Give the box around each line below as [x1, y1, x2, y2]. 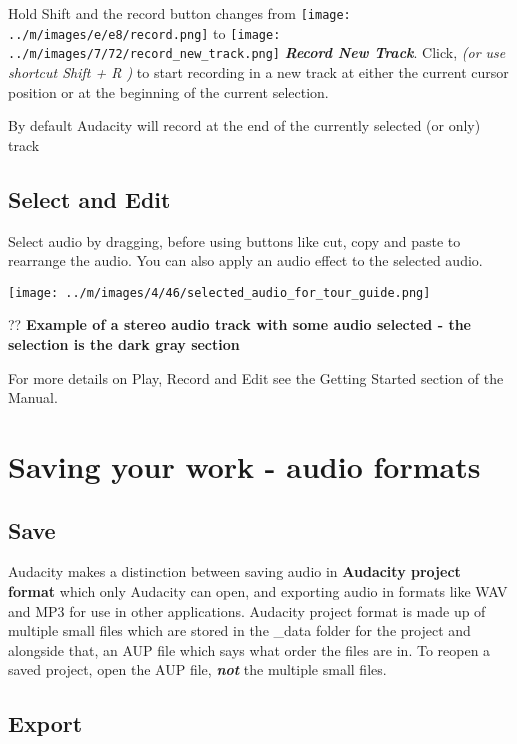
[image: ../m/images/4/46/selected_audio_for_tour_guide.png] [8, 285, 431, 300]
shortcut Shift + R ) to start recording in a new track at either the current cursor [8, 61, 509, 82]
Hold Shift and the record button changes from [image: [8, 3, 351, 23]
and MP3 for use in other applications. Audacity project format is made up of [8, 600, 486, 621]
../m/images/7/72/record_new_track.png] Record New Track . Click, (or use [8, 42, 506, 63]
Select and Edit [8, 183, 171, 214]
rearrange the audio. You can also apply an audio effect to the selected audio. [8, 250, 483, 271]
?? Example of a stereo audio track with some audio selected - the [8, 314, 471, 335]
